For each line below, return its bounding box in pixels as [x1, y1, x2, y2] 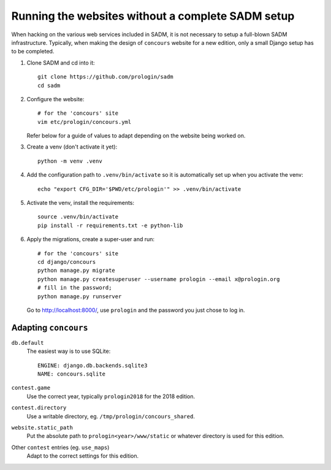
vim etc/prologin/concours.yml [37, 118, 132, 125]
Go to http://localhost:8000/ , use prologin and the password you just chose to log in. [26, 306, 245, 314]
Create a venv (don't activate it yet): [26, 143, 118, 150]
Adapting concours [11, 322, 88, 333]
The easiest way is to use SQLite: [26, 347, 111, 355]
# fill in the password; [37, 284, 112, 291]
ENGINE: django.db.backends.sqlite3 [37, 362, 148, 369]
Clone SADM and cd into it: [26, 59, 95, 66]
